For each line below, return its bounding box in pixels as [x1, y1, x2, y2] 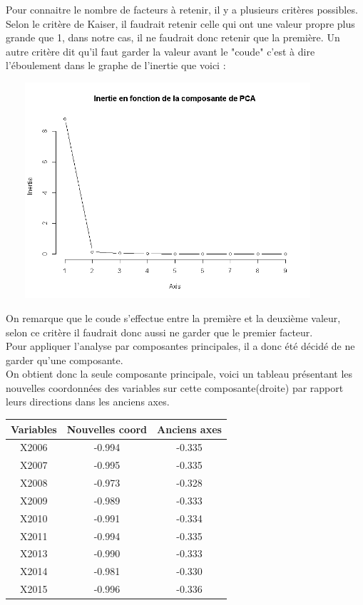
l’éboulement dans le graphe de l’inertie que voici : [6, 58, 226, 73]
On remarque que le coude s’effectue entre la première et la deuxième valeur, [6, 310, 341, 325]
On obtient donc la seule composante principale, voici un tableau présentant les [6, 366, 353, 381]
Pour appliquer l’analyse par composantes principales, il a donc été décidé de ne [6, 338, 355, 353]
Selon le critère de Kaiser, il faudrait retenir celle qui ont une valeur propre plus [6, 16, 355, 31]
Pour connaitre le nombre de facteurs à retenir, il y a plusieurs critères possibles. [6, 2, 358, 16]
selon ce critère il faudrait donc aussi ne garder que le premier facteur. [6, 324, 313, 339]
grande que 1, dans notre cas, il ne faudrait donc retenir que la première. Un [6, 30, 340, 45]
